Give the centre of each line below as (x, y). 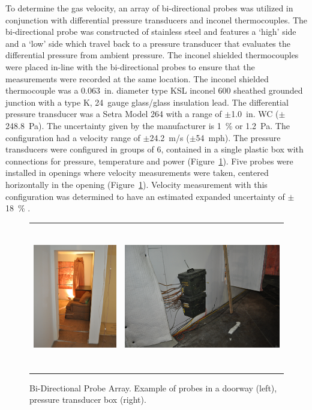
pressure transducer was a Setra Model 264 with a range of (114, 114)
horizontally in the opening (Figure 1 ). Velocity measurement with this (136, 184)
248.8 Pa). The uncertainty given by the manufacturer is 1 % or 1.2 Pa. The (148, 125)
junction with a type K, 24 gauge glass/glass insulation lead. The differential (147, 102)
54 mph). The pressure (238, 137)
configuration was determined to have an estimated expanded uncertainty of (145, 196)
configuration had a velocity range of (73, 137)
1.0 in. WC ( (255, 114)
